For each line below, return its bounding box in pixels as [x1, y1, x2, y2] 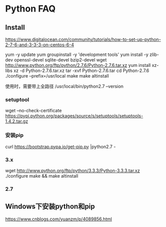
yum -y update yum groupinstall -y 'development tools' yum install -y [5, 51, 149, 57]
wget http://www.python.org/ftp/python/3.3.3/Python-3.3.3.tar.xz [5, 167, 140, 174]
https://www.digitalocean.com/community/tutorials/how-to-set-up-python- [5, 36, 161, 42]
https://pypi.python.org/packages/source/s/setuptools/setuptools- [5, 113, 143, 119]
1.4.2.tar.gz [5, 118, 29, 124]
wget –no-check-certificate [5, 108, 62, 114]
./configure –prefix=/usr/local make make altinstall [5, 73, 109, 79]
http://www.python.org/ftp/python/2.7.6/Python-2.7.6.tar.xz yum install [5, 62, 151, 68]
